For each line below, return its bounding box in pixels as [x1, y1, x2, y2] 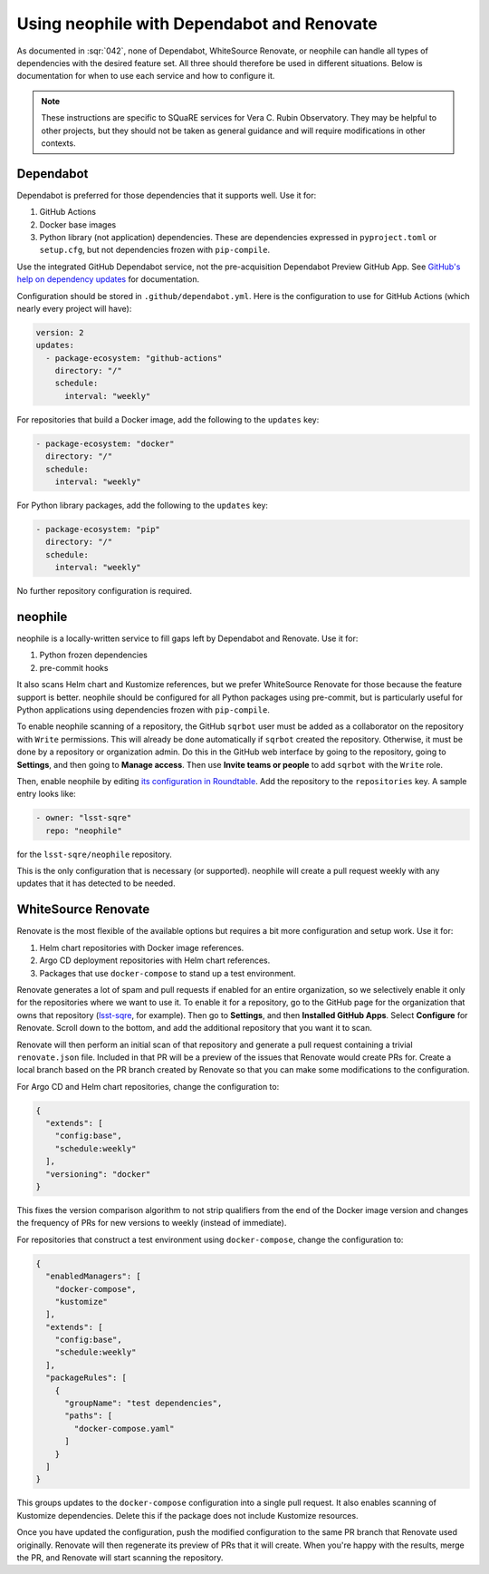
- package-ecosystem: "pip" [35, 524, 160, 534]
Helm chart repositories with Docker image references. [39, 942, 244, 953]
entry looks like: [16, 789, 76, 800]
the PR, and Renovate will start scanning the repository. [16, 1551, 224, 1563]
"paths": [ [64, 1411, 113, 1421]
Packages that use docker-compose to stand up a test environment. [39, 967, 296, 978]
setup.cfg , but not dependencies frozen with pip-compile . [39, 245, 271, 256]
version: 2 [35, 327, 84, 337]
